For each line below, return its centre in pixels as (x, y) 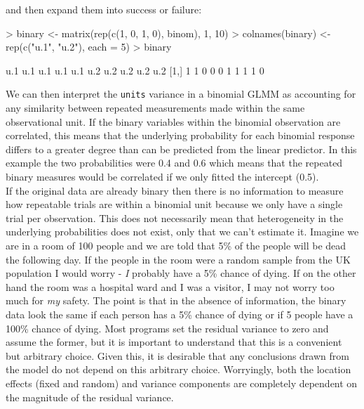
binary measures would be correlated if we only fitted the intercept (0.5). (162, 176)
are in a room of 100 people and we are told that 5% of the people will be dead (176, 245)
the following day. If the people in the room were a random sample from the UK (178, 259)
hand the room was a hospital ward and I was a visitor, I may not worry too (170, 286)
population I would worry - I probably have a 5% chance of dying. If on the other (181, 273)
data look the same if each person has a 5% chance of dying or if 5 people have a (180, 314)
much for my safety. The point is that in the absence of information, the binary (176, 300)
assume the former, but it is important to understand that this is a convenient (174, 342)
